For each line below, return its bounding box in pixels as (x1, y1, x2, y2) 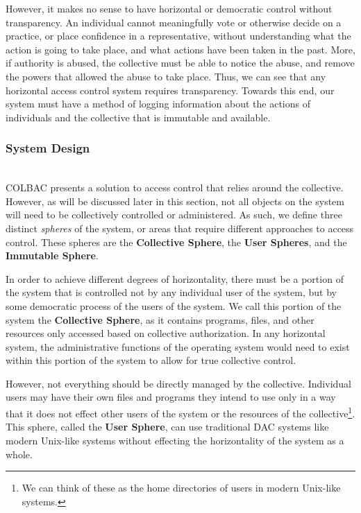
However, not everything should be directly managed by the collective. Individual (6, 376, 351, 390)
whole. (6, 446, 33, 461)
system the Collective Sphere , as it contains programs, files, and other (6, 312, 314, 327)
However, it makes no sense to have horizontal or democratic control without (6, 1, 333, 15)
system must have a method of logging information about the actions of (6, 96, 311, 111)
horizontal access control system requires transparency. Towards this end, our (6, 82, 335, 97)
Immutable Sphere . (6, 248, 99, 263)
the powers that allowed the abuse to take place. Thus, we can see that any (6, 69, 326, 83)
